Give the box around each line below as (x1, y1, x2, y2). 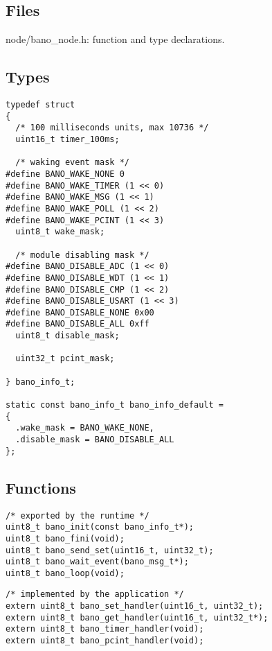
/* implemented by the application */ (6, 589, 184, 600)
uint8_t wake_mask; (15, 227, 105, 237)
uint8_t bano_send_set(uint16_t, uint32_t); (6, 545, 214, 555)
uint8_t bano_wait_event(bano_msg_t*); (6, 557, 189, 567)
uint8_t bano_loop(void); (6, 568, 125, 578)
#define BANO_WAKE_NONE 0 (6, 168, 125, 179)
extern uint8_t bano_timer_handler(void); (6, 624, 204, 634)
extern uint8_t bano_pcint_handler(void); (6, 636, 204, 646)
